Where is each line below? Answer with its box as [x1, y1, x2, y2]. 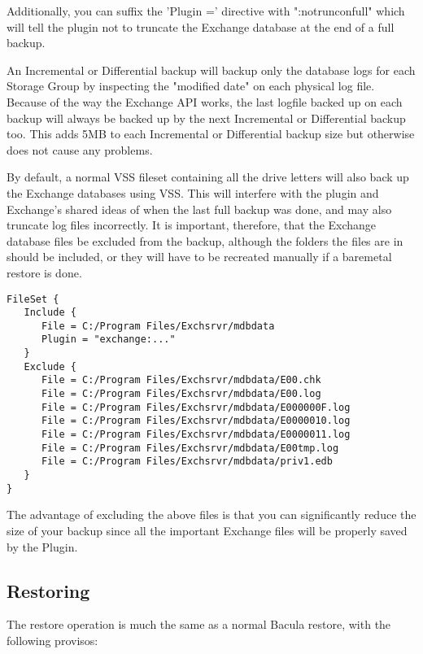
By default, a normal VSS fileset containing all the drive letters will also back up [7, 168, 409, 185]
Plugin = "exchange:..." [41, 334, 176, 346]
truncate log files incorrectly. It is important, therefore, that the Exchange [7, 216, 377, 233]
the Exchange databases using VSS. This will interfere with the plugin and [7, 184, 379, 201]
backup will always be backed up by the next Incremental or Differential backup [7, 109, 406, 126]
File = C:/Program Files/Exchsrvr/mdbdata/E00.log [41, 388, 321, 400]
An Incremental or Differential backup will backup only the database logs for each [7, 61, 416, 78]
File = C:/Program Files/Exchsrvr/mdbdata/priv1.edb [41, 456, 333, 468]
